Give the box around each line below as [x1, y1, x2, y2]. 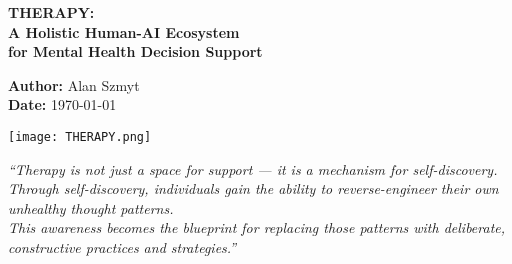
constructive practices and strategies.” [8, 237, 237, 257]
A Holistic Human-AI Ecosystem [8, 21, 240, 42]
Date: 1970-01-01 [8, 94, 117, 115]
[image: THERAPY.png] [8, 129, 152, 144]
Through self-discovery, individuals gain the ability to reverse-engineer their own [8, 178, 499, 199]
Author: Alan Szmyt [8, 74, 140, 95]
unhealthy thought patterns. [8, 197, 174, 218]
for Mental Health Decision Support [8, 41, 263, 62]
